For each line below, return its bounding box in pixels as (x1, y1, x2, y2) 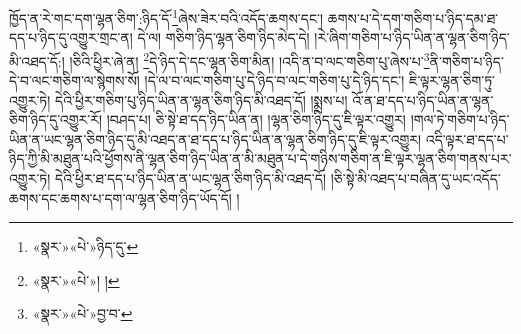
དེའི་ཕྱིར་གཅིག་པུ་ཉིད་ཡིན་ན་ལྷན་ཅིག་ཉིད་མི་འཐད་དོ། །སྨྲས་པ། (55, 89, 348, 110)
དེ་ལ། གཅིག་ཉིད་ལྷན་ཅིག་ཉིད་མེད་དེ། (137, 27, 310, 48)
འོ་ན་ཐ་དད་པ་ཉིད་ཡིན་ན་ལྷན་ (352, 89, 494, 110)
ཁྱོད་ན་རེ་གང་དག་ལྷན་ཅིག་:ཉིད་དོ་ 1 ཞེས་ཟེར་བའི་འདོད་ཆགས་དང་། (9, 5, 324, 28)
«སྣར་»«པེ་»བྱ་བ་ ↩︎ (32, 303, 133, 324)
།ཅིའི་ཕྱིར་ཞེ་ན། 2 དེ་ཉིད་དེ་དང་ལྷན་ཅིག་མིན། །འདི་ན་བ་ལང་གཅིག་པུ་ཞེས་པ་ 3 (69, 47, 430, 71)
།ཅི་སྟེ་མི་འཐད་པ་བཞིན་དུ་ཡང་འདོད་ (330, 168, 501, 189)
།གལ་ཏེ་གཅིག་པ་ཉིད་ (410, 109, 510, 130)
